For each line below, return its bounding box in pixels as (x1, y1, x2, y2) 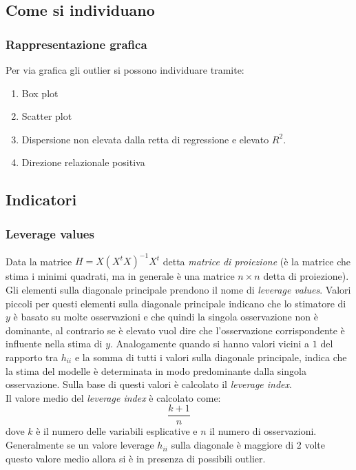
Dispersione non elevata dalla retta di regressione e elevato (21, 132, 269, 146)
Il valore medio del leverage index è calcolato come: (6, 390, 221, 405)
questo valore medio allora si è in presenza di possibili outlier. (6, 451, 266, 465)
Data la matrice (6, 254, 72, 268)
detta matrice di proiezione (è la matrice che (163, 254, 351, 268)
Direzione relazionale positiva (21, 155, 145, 170)
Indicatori (6, 189, 77, 210)
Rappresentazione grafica (6, 35, 147, 52)
